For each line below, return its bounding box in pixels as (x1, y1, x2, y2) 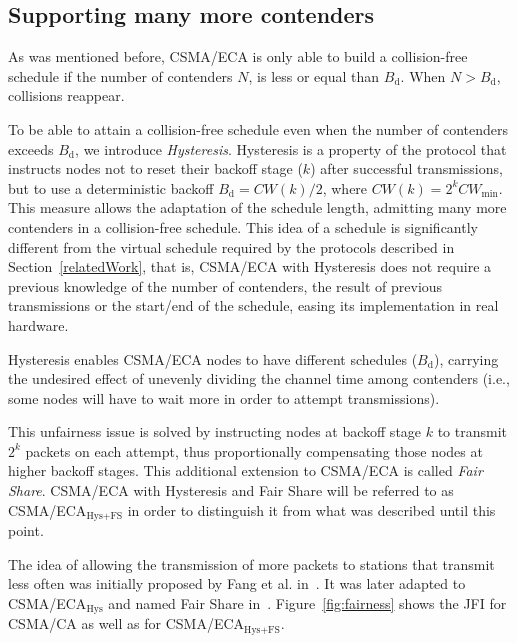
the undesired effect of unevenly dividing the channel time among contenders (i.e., (8, 368, 510, 389)
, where (322, 177, 368, 198)
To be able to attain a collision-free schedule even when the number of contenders (8, 118, 509, 139)
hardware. (8, 314, 69, 335)
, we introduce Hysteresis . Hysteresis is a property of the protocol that (75, 138, 507, 159)
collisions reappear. (8, 85, 125, 106)
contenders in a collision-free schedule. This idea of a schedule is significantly (8, 216, 478, 237)
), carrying (433, 348, 499, 369)
